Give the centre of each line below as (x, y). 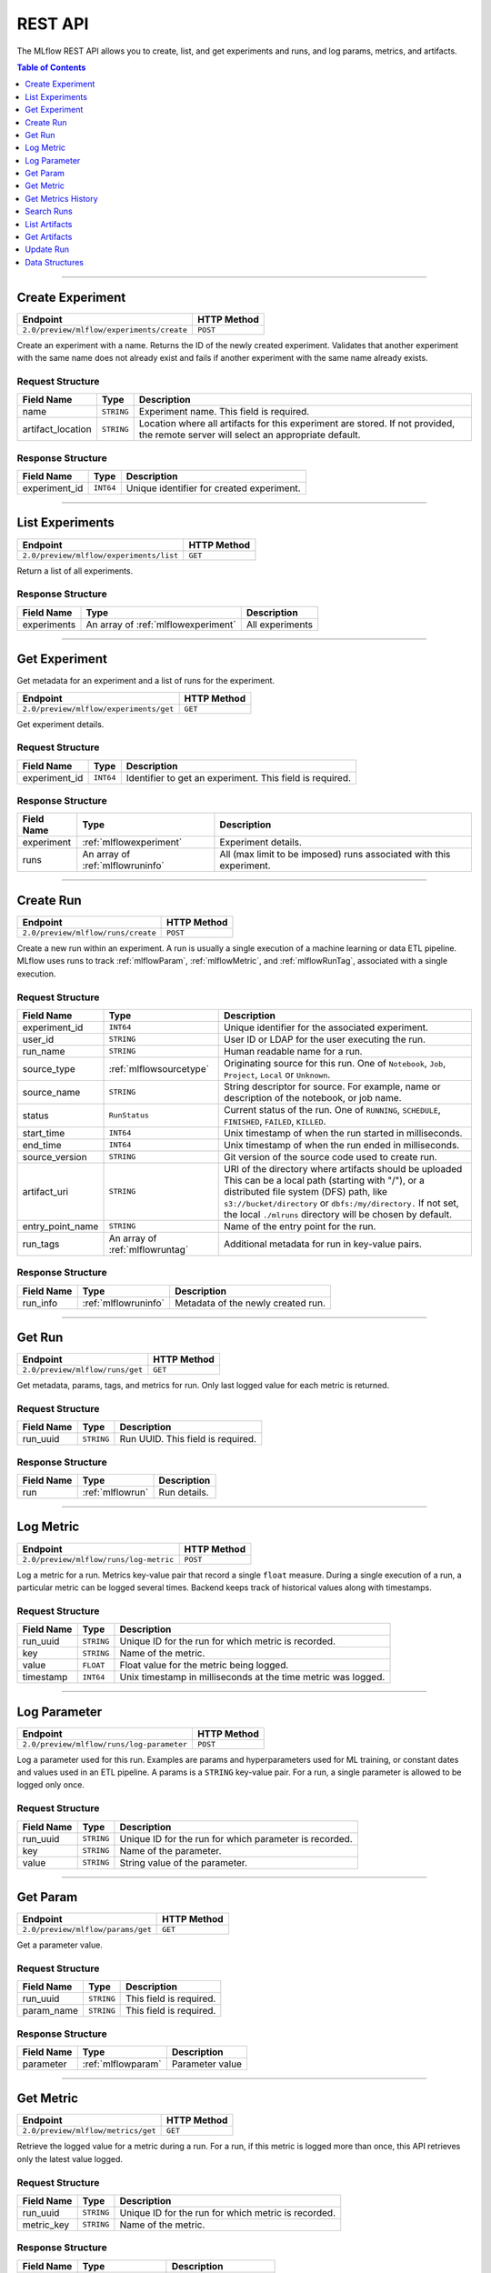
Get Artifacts (49, 237)
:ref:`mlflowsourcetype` (159, 1068)
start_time (44, 1133)
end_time (42, 1145)
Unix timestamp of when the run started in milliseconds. (343, 1133)
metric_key (46, 2225)
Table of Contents (51, 67)
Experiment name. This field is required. (224, 412)
